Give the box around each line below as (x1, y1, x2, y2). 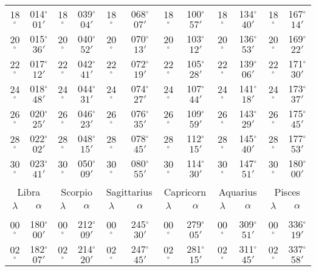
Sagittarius (106, 185, 153, 199)
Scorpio (61, 185, 92, 199)
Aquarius (218, 185, 257, 199)
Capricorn (163, 185, 207, 199)
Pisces (274, 185, 300, 199)
